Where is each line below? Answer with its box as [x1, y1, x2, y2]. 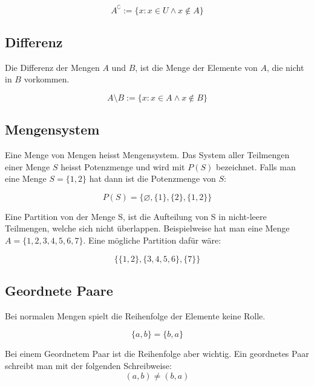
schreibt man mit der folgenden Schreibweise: [5, 359, 172, 372]
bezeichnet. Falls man [215, 160, 296, 173]
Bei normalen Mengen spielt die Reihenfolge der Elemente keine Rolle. [5, 309, 266, 322]
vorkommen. [24, 73, 70, 85]
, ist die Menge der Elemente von [135, 61, 258, 73]
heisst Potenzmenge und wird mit [61, 160, 185, 173]
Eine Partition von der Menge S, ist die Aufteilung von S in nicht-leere [5, 210, 267, 222]
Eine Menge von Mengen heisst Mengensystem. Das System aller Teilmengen [5, 148, 290, 161]
